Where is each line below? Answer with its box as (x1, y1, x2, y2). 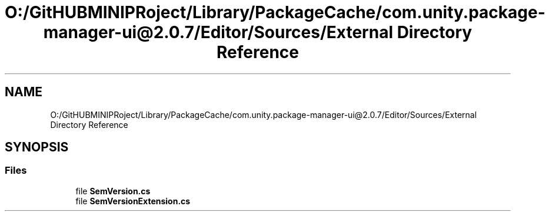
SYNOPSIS (5, 140, 69, 155)
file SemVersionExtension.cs (75, 195, 191, 206)
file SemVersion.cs (75, 185, 151, 196)
